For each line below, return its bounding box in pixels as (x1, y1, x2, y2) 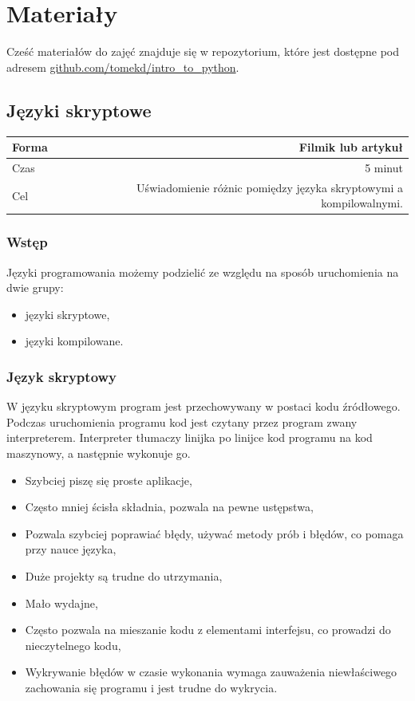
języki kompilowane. (25, 333, 124, 349)
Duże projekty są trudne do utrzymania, (25, 567, 223, 584)
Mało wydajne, (25, 594, 98, 611)
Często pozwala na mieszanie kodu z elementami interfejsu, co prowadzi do (25, 621, 391, 638)
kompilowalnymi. (321, 195, 403, 211)
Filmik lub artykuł (298, 139, 403, 156)
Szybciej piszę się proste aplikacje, (25, 471, 192, 488)
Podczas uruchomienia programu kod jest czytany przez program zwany (6, 413, 358, 430)
